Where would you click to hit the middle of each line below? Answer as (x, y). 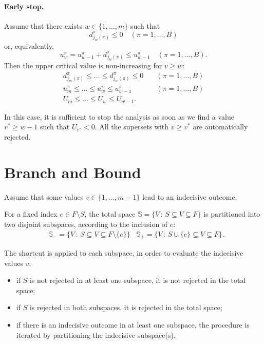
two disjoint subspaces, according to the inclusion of (86, 224)
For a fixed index (31, 214)
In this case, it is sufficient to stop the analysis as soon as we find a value (119, 116)
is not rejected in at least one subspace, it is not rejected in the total (138, 280)
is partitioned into (232, 214)
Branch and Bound (73, 172)
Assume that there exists (43, 25)
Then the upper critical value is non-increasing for (83, 65)
